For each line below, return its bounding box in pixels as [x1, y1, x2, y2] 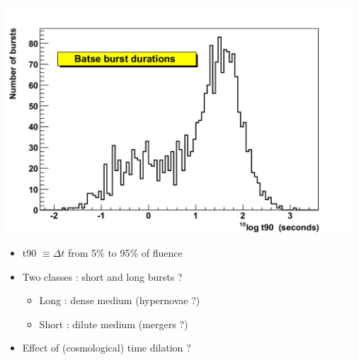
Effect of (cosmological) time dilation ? [22, 340, 191, 355]
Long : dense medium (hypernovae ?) [39, 293, 200, 308]
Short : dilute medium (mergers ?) [39, 316, 188, 331]
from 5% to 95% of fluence [67, 245, 183, 260]
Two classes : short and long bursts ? [22, 269, 183, 284]
